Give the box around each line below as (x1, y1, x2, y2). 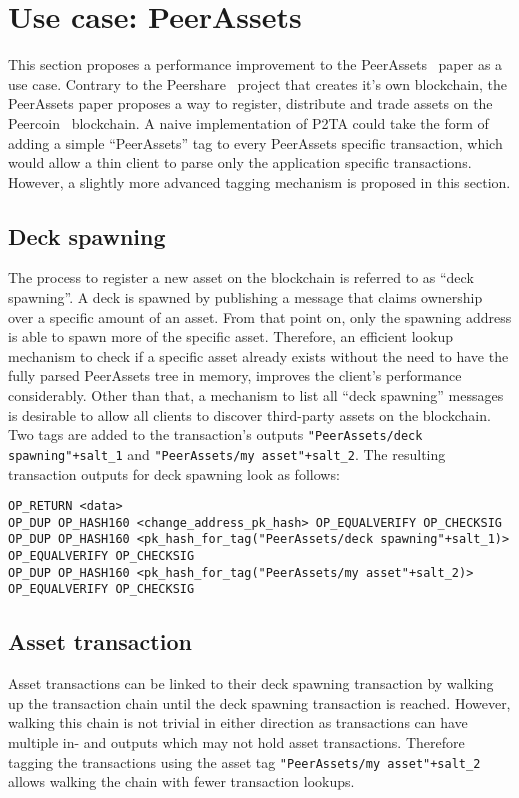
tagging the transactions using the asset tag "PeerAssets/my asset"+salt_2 (8, 751, 481, 772)
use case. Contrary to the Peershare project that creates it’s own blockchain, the (8, 73, 507, 94)
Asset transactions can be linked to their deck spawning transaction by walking (8, 673, 494, 694)
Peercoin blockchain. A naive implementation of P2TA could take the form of (8, 112, 489, 133)
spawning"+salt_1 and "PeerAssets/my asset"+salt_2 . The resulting (8, 443, 446, 464)
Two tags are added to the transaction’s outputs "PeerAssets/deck (8, 424, 423, 445)
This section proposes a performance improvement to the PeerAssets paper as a (8, 54, 503, 75)
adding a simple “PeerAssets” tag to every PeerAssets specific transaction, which (8, 132, 503, 153)
